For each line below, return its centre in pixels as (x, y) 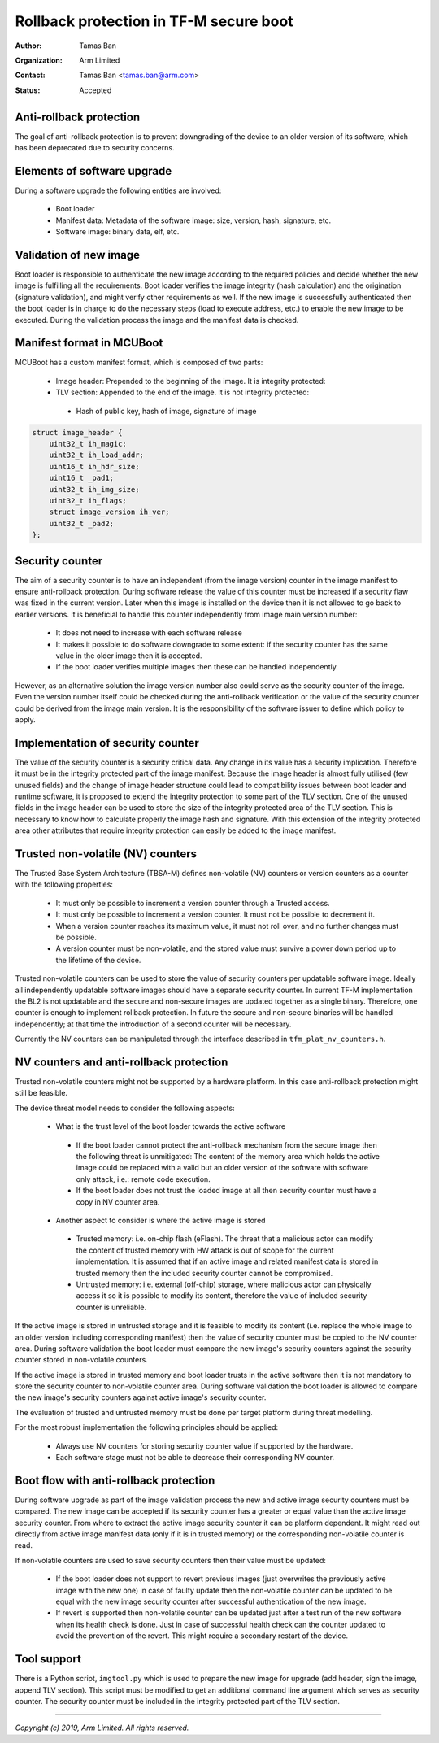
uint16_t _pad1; (81, 478)
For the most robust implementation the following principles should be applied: (147, 1427)
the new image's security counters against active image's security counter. (141, 1397)
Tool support (48, 1659)
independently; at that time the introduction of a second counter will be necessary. (153, 1024)
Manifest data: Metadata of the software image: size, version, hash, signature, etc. (193, 220)
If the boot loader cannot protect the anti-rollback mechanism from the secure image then (226, 1145)
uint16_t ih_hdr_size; (94, 466)
